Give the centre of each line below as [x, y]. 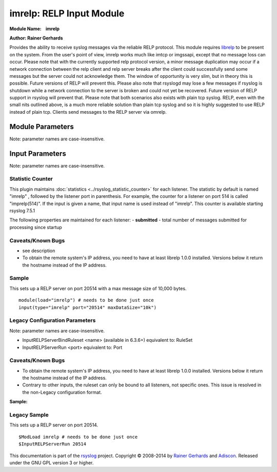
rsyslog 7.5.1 [22, 211]
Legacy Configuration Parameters [53, 320]
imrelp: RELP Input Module [67, 13]
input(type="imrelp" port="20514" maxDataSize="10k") [87, 307]
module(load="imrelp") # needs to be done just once [86, 300]
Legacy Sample [29, 415]
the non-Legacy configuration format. [62, 392]
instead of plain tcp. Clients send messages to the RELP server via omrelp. [88, 112]
